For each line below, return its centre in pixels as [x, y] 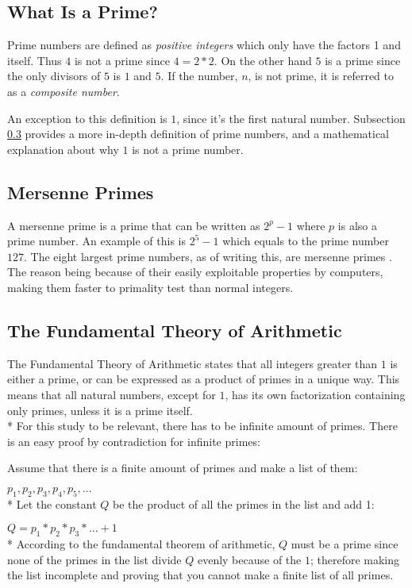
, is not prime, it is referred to [321, 76]
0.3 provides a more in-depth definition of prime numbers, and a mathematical [198, 134]
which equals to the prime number [306, 241]
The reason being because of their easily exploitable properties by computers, [195, 272]
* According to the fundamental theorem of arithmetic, [141, 544]
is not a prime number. [188, 149]
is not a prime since [122, 60]
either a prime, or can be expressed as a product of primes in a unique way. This [204, 379]
